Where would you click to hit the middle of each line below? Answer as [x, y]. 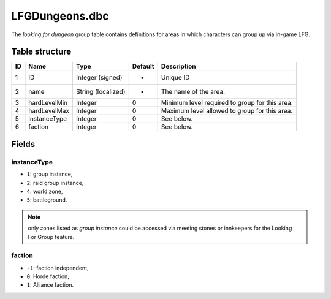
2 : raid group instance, [55, 183]
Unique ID [175, 78]
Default [143, 66]
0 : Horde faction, [48, 276]
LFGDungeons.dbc [60, 16]
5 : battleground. [47, 200]
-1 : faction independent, [58, 268]
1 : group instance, [50, 174]
